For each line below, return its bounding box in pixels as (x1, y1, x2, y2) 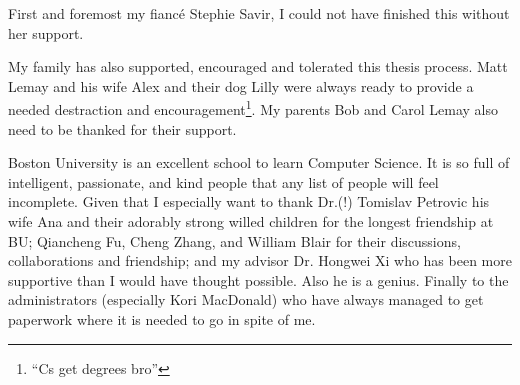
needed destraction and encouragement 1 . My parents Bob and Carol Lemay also (8, 96, 498, 120)
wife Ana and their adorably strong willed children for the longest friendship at (8, 211, 494, 231)
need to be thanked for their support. (8, 118, 237, 139)
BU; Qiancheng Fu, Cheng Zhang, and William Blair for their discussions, (8, 230, 461, 251)
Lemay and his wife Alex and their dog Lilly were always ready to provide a (8, 75, 474, 96)
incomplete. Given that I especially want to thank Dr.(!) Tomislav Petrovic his (8, 191, 490, 212)
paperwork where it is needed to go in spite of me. (8, 308, 316, 329)
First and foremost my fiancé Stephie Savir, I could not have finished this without (8, 3, 510, 23)
